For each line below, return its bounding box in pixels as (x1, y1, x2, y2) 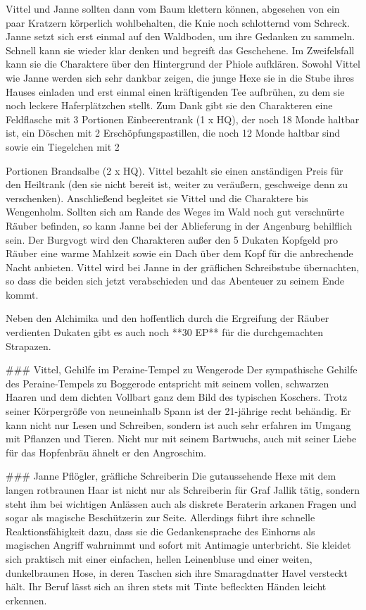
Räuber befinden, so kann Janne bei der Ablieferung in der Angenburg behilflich (6, 218, 353, 232)
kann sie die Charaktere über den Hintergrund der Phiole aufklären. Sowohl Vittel (6, 56, 360, 71)
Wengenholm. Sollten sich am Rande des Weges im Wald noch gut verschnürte (6, 204, 344, 219)
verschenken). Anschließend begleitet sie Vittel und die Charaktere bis (6, 190, 308, 205)
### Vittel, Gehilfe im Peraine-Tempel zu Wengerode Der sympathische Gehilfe (6, 362, 358, 377)
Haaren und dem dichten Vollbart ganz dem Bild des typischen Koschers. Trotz (6, 390, 348, 404)
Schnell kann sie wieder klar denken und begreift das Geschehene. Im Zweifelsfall (6, 42, 355, 57)
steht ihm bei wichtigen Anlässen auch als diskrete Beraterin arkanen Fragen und (6, 496, 357, 511)
